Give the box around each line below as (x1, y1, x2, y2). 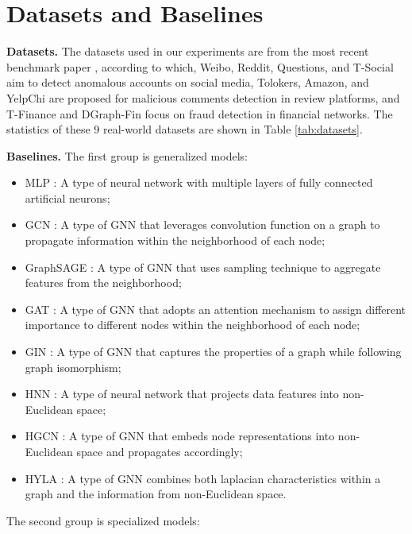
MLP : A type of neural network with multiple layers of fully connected (25, 174, 373, 191)
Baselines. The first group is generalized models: (6, 147, 248, 164)
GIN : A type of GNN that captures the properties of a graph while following (25, 343, 402, 360)
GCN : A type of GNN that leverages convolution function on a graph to (25, 216, 380, 233)
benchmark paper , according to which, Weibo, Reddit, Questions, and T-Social (6, 58, 394, 75)
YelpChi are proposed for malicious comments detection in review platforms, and (6, 89, 400, 106)
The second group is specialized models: (6, 512, 200, 528)
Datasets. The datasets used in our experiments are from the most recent (6, 43, 369, 60)
